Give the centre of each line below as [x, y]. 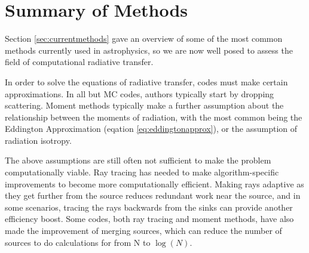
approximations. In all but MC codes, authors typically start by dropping [140, 93]
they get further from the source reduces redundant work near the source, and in [153, 195]
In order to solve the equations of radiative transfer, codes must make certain [146, 81]
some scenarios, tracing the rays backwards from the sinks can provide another [149, 207]
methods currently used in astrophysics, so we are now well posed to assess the [149, 50]
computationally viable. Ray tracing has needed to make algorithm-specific [142, 172]
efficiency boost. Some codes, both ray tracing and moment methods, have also [149, 219]
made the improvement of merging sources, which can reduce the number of [143, 231]
